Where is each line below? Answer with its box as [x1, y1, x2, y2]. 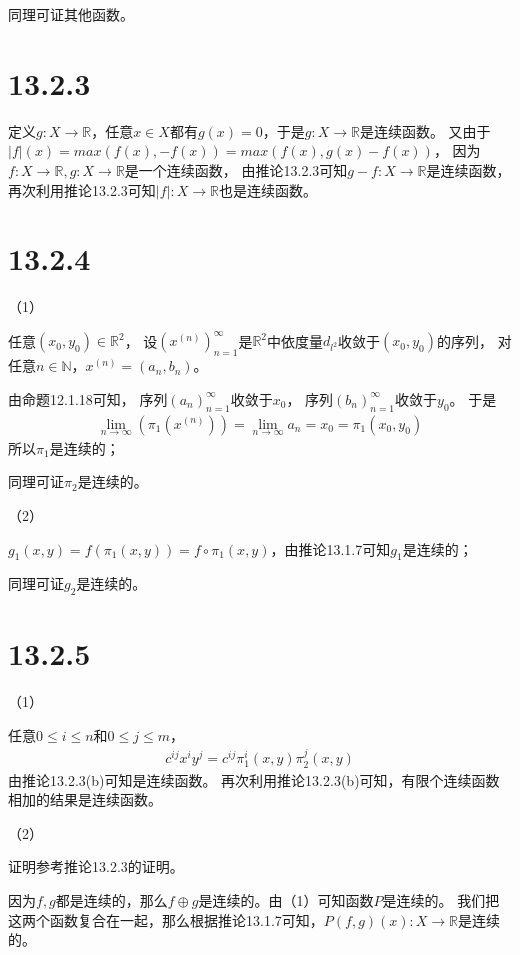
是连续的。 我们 [382, 890, 486, 911]
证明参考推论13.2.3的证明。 [8, 856, 184, 877]
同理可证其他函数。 [8, 4, 134, 24]
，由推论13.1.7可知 [270, 538, 391, 559]
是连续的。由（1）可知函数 [198, 890, 374, 911]
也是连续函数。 [218, 179, 317, 200]
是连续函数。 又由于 [359, 120, 491, 141]
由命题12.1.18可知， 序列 [8, 388, 168, 409]
